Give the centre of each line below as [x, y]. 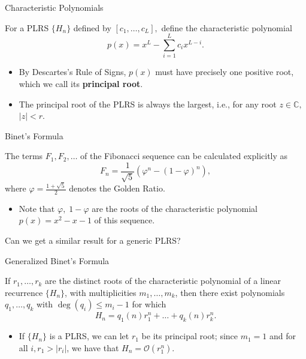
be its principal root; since [190, 336]
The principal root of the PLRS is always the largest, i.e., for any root [148, 104]
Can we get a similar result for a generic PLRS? [93, 240]
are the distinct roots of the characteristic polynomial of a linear [163, 281]
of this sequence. [125, 220]
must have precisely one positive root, [225, 72]
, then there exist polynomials [230, 292]
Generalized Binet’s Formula [57, 260]
